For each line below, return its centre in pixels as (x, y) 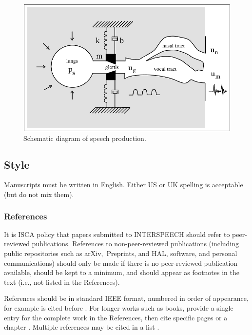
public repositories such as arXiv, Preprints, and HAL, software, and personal (121, 253)
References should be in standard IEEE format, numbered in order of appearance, (126, 298)
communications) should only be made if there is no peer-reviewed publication (121, 263)
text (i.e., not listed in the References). (62, 282)
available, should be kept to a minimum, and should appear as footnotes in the (122, 272)
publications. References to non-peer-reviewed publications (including (136, 244)
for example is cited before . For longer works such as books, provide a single (119, 307)
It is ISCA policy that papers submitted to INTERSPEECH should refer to (117, 234)
